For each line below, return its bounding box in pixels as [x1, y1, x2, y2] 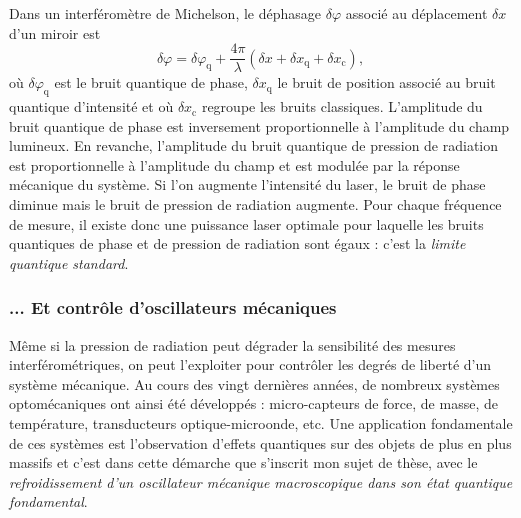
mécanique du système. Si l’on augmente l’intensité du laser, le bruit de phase [9, 174, 486, 195]
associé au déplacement [345, 3, 488, 23]
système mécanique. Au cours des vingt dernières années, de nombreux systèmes [9, 373, 500, 394]
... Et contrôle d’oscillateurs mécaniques [9, 295, 337, 320]
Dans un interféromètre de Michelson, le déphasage [9, 3, 322, 23]
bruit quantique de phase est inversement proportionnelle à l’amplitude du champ [9, 115, 510, 136]
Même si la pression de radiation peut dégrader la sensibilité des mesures [9, 334, 456, 355]
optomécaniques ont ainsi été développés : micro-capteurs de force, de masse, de [9, 393, 498, 414]
